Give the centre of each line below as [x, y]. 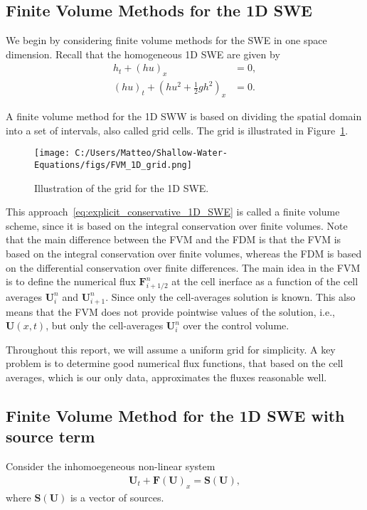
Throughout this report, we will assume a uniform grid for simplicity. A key [171, 349]
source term [50, 436]
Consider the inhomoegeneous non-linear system [111, 466]
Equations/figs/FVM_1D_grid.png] [113, 165]
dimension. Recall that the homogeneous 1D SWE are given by [143, 54]
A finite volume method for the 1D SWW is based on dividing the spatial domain [184, 116]
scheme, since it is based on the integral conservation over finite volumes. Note [177, 225]
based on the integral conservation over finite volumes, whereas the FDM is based [184, 253]
